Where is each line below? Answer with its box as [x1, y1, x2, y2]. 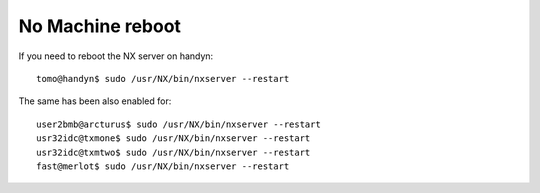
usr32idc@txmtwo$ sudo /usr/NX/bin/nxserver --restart [36, 146, 311, 158]
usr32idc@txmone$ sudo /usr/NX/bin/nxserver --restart [36, 133, 311, 144]
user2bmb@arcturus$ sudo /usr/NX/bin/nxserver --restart [36, 118, 322, 130]
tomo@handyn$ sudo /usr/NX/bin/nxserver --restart [36, 73, 290, 84]
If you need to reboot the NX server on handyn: [18, 50, 214, 62]
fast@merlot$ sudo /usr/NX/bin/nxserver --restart [36, 160, 290, 172]
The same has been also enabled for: [18, 95, 172, 107]
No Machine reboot [18, 15, 182, 37]
